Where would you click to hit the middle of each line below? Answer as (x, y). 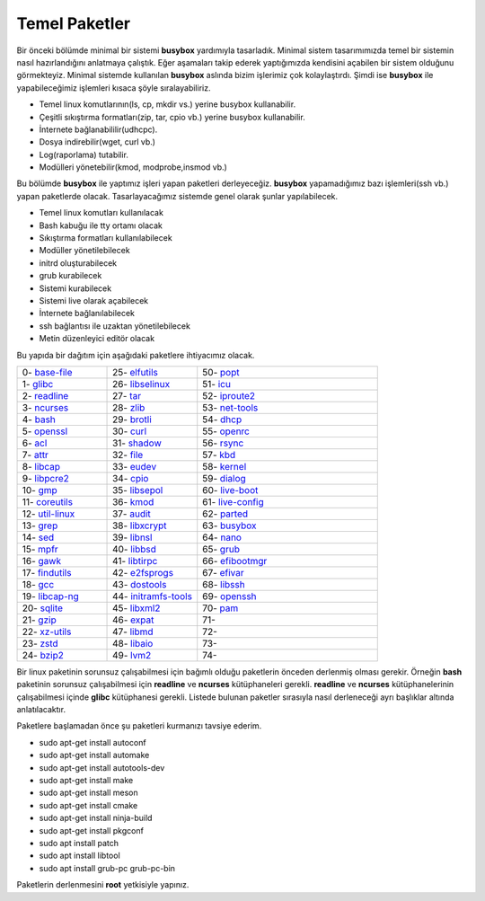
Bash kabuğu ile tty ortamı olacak (101, 225)
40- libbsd (135, 549)
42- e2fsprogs (143, 572)
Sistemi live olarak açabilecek (94, 300)
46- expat (133, 620)
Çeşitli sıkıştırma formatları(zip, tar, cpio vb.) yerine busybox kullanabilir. (172, 117)
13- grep (40, 526)
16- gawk (42, 561)
